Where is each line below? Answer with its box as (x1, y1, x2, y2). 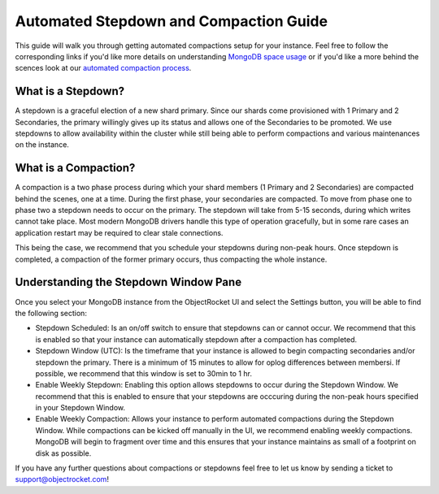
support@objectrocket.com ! (15, 474, 110, 484)
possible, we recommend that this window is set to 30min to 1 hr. (35, 368, 252, 378)
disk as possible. (35, 448, 92, 458)
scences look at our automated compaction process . (15, 63, 192, 73)
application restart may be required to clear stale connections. (15, 227, 224, 237)
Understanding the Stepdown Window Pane (15, 275, 242, 289)
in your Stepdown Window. (35, 403, 126, 413)
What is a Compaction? (15, 161, 136, 175)
